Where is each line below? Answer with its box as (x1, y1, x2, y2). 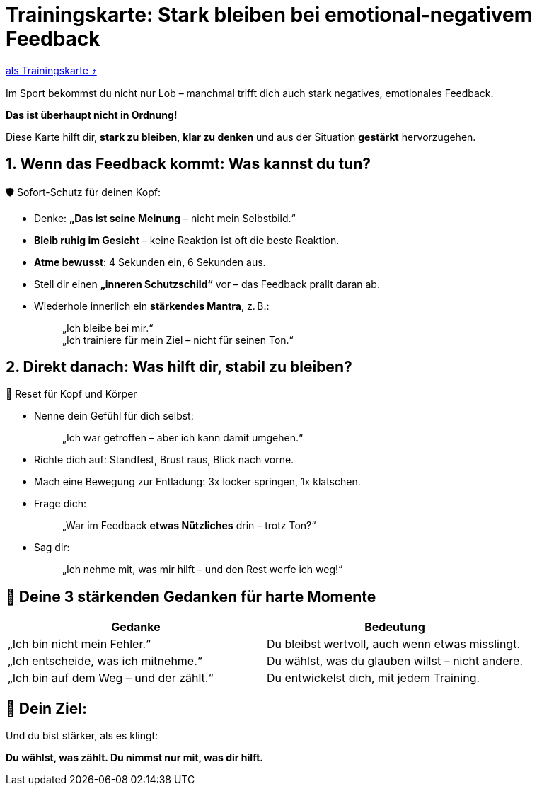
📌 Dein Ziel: (6, 699, 88, 717)
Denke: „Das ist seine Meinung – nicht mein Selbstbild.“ (34, 212, 296, 224)
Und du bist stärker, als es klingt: (6, 729, 158, 742)
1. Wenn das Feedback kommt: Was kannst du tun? (6, 155, 371, 173)
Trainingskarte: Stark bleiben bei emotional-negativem (6, 3, 533, 27)
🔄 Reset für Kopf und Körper (6, 388, 137, 400)
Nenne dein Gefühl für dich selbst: (34, 410, 194, 422)
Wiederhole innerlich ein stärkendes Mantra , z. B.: (34, 299, 270, 312)
